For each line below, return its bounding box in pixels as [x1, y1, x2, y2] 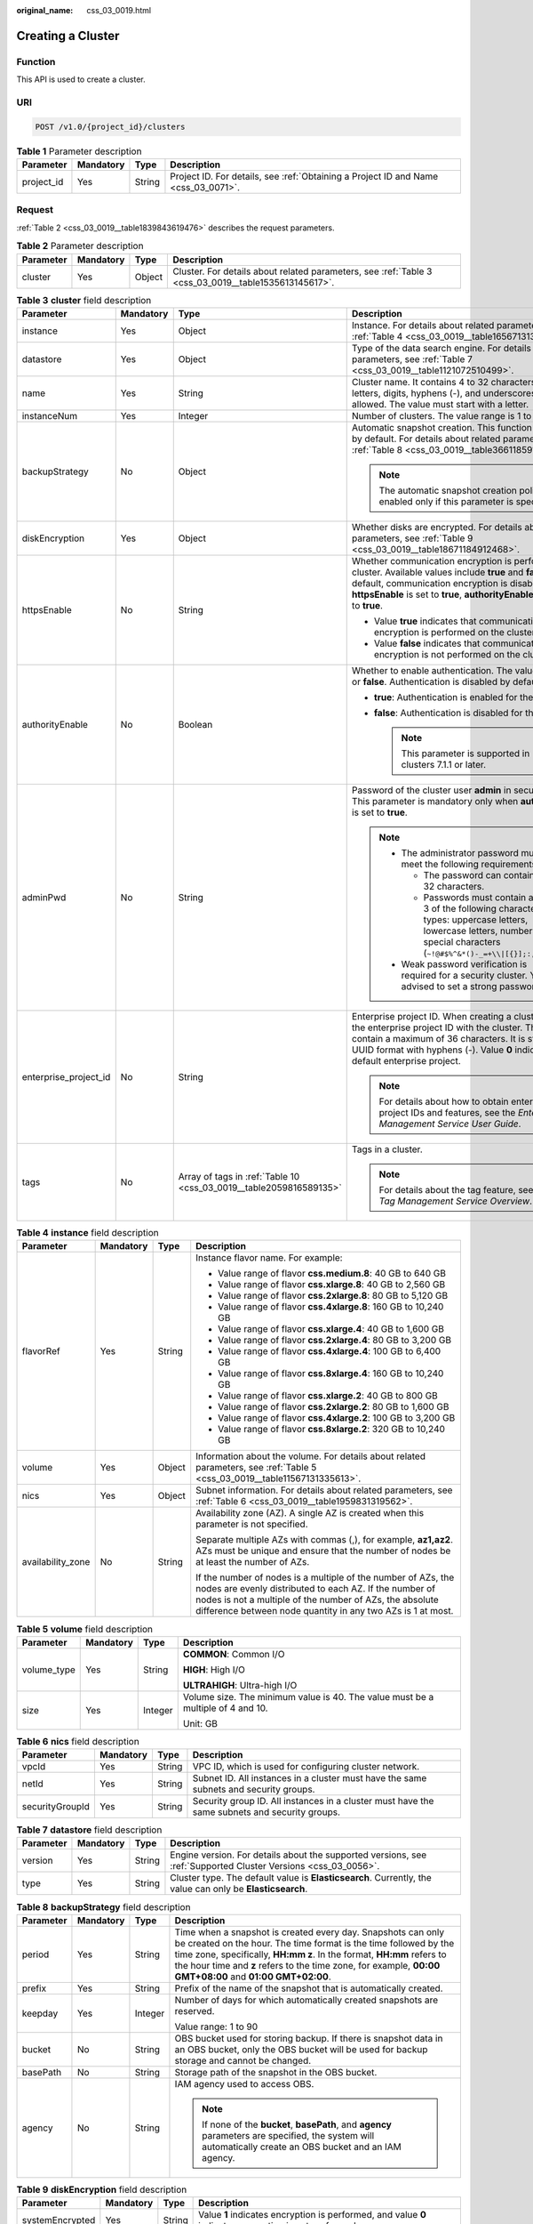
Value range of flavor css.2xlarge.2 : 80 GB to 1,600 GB [218, 1401, 449, 1414]
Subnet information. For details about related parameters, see [195, 1484, 453, 1496]
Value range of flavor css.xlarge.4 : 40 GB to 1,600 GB [218, 1323, 444, 1335]
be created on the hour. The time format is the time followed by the [174, 1937, 455, 1949]
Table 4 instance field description [16, 1227, 159, 1239]
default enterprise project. [351, 1054, 461, 1067]
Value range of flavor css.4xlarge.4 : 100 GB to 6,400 [218, 1345, 442, 1358]
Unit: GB [182, 1717, 218, 1729]
